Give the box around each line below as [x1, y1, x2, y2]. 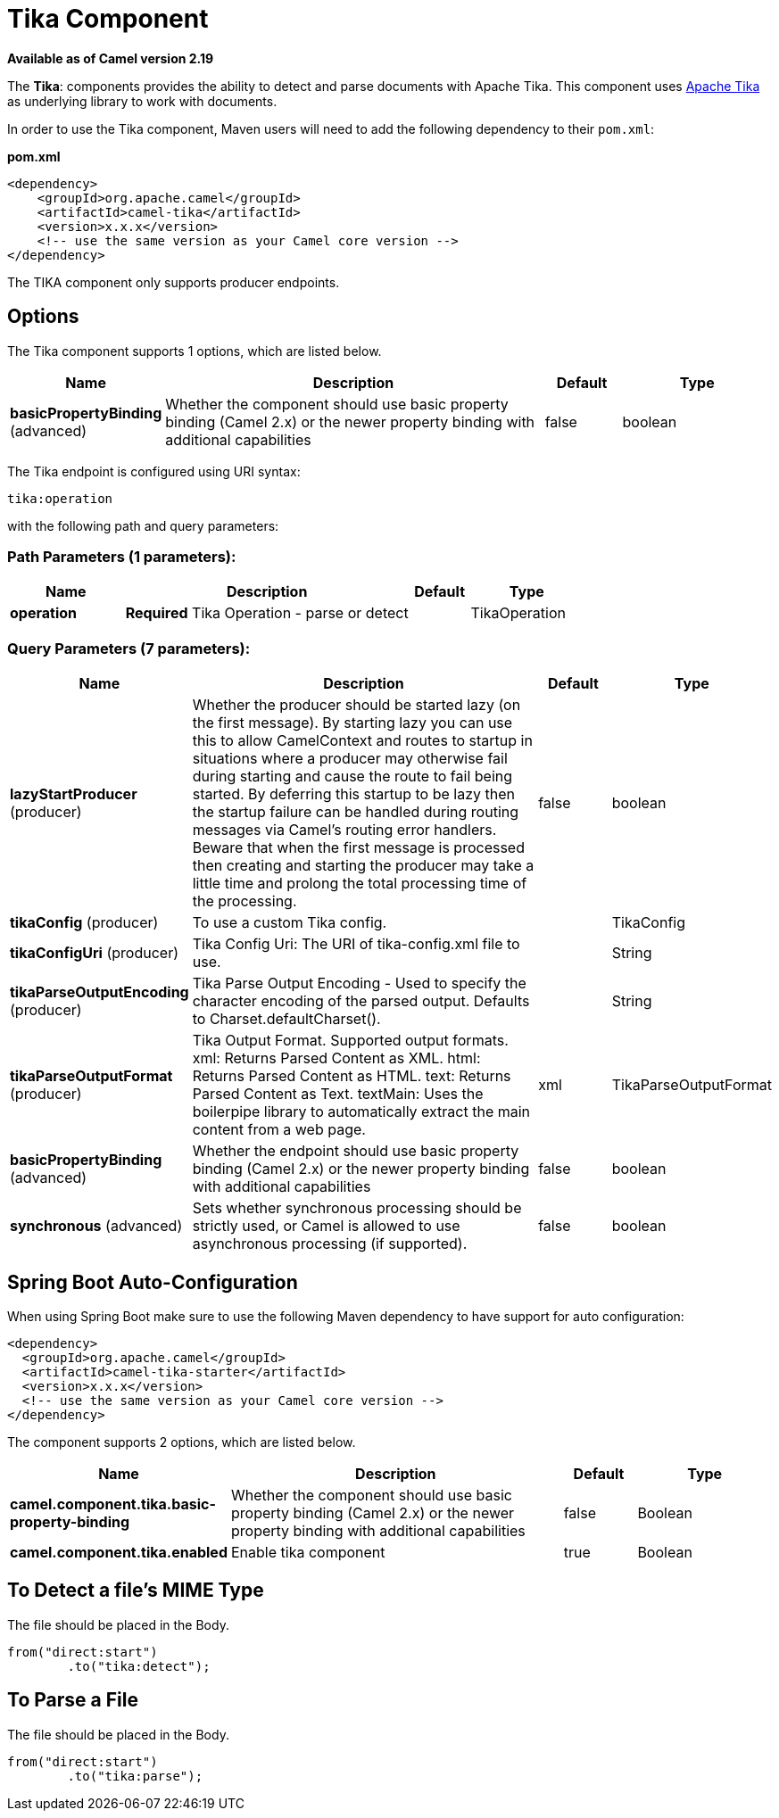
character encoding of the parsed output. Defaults [192, 992, 530, 1011]
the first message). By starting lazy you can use [192, 714, 513, 732]
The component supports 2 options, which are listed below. [7, 1434, 356, 1450]
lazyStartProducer [10, 785, 137, 804]
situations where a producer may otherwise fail [192, 749, 508, 768]
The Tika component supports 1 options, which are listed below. [7, 343, 382, 359]
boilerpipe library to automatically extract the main [192, 1103, 531, 1121]
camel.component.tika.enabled [10, 1542, 228, 1561]
